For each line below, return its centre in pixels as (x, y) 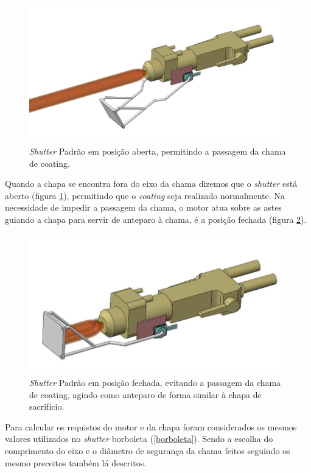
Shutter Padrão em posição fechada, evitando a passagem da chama (155, 383)
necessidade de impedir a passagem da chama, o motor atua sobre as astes (143, 207)
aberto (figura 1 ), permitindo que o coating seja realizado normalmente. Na (145, 195)
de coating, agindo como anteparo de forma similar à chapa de (145, 394)
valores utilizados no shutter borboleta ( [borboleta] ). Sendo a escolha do (139, 439)
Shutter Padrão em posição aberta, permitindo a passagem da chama (158, 151)
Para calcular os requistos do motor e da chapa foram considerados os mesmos (151, 426)
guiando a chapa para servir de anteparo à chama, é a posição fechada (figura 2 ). (156, 219)
